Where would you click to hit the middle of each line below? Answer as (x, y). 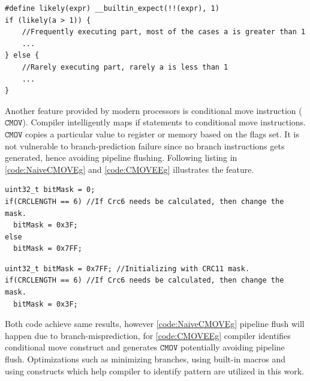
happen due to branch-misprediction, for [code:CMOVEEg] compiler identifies (148, 335)
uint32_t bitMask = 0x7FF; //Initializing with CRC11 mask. (127, 268)
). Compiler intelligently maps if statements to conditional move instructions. (164, 122)
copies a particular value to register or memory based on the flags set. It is (162, 133)
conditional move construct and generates (81, 347)
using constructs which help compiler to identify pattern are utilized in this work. (155, 370)
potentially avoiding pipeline (232, 347)
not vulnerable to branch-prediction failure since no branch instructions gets (145, 145)
